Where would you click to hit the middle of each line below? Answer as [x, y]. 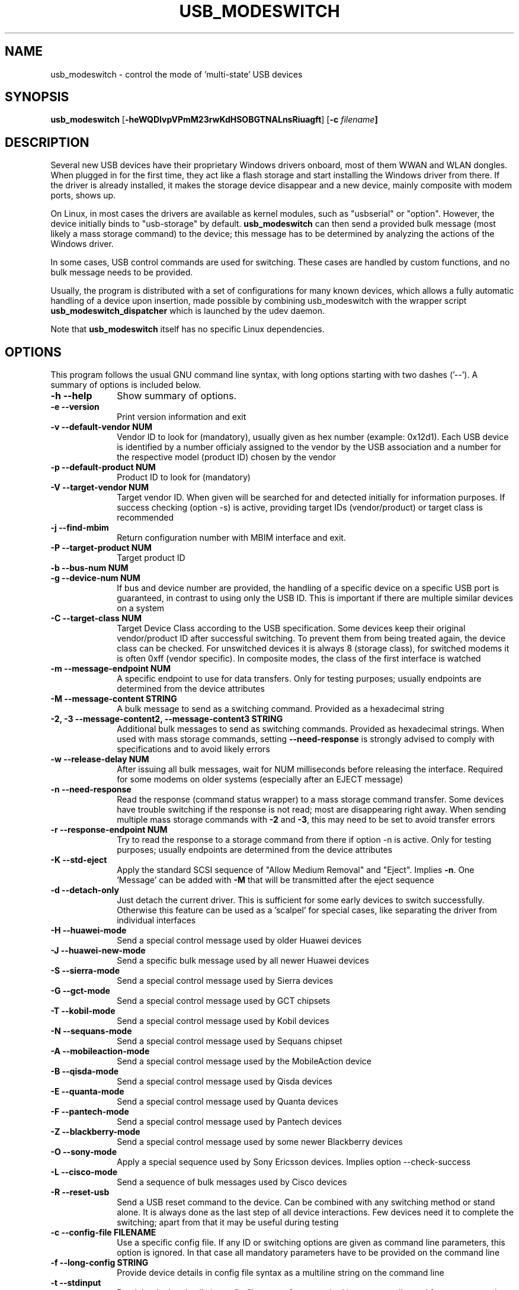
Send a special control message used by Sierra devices [225, 981]
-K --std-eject [79, 860]
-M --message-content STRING [114, 699]
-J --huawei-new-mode [98, 951]
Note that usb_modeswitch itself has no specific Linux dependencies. [188, 329]
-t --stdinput [76, 1283]
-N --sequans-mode [91, 1031]
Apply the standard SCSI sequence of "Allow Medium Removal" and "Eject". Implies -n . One [296, 870]
